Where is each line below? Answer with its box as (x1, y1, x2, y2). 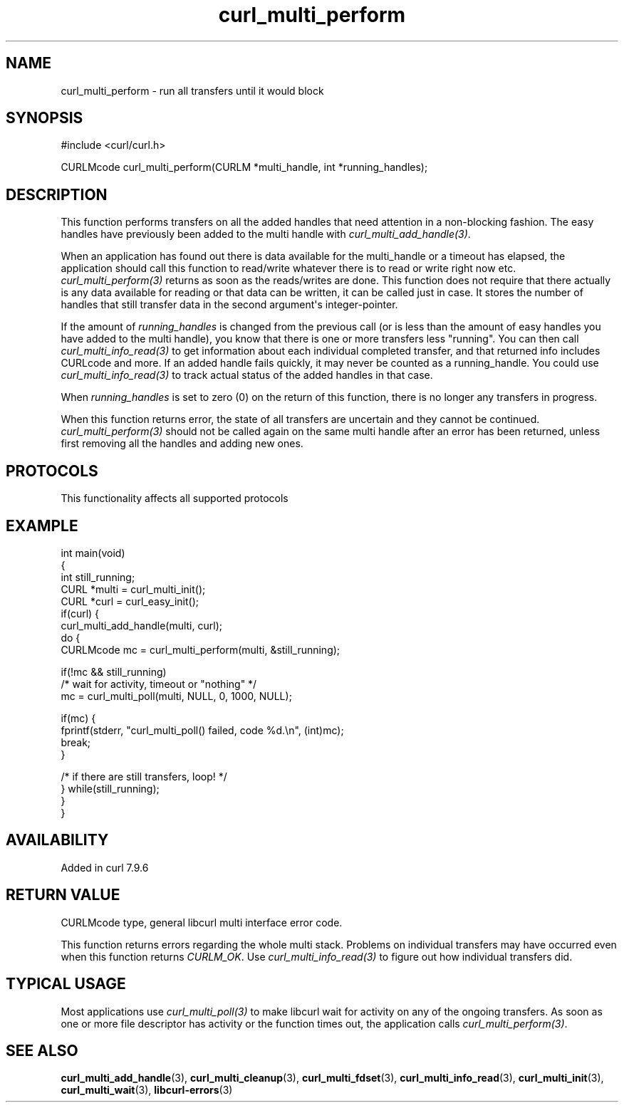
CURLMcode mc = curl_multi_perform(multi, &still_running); (61, 643, 340, 656)
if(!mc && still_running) (61, 665, 167, 678)
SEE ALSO (6, 1041, 78, 1060)
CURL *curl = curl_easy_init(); (61, 595, 199, 607)
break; (61, 736, 91, 748)
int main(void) (61, 546, 125, 559)
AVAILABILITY (6, 831, 109, 850)
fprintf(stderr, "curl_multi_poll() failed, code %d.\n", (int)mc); (61, 723, 344, 736)
